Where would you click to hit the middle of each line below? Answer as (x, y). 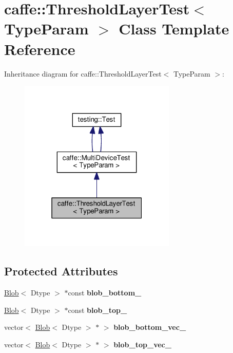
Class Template (174, 29)
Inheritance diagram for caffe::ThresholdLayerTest (83, 73)
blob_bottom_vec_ (150, 327)
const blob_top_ (98, 310)
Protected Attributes (61, 271)
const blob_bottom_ (105, 292)
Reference (40, 49)
